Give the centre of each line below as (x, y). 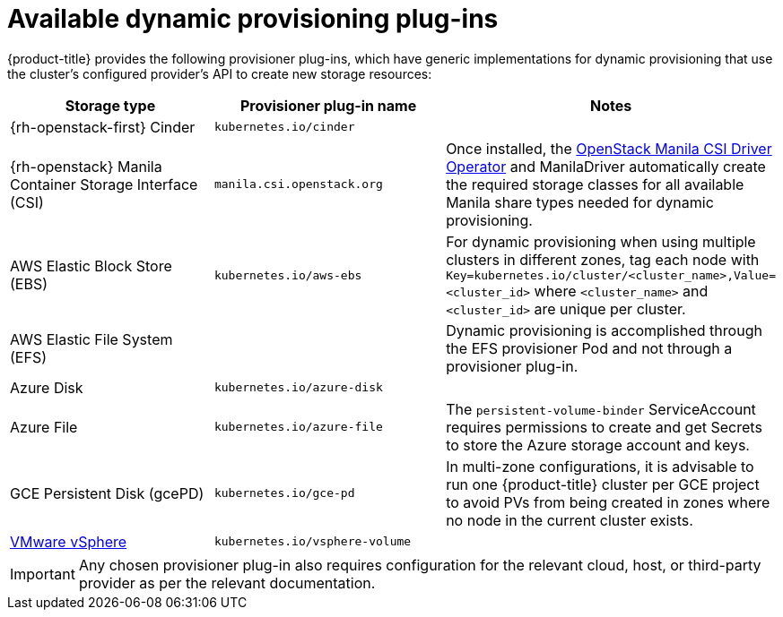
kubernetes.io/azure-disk (298, 388)
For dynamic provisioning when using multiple (601, 241)
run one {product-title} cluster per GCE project (603, 484)
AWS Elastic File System (91, 339)
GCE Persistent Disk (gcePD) (107, 493)
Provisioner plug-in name (328, 105)
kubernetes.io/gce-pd (284, 493)
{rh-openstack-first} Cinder (103, 127)
